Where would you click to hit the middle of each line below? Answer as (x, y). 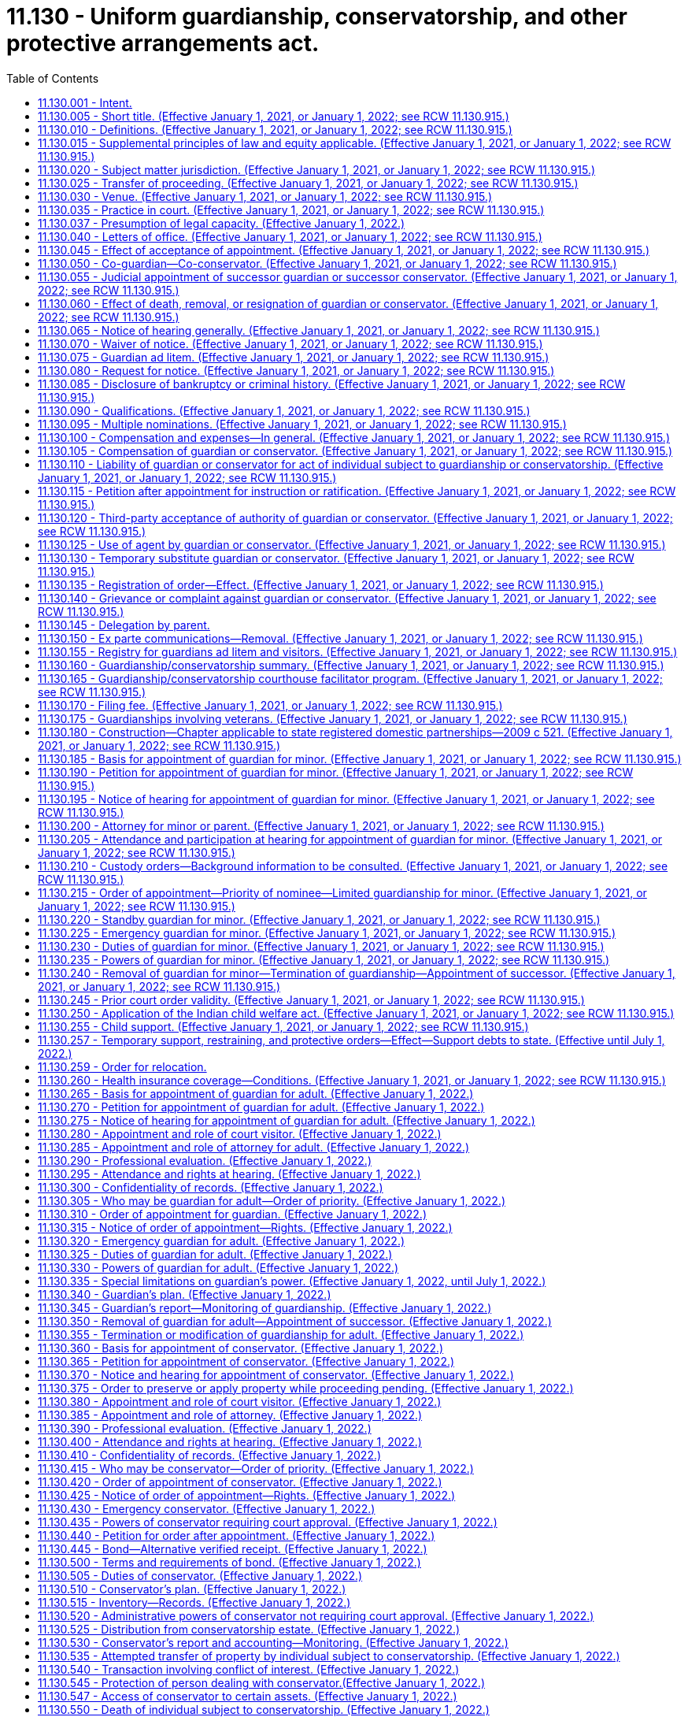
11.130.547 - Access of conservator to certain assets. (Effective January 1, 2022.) (248, 1696)
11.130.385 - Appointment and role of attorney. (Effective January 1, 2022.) (230, 1415)
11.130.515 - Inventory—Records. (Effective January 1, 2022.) (194, 1602)
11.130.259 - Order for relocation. (122, 1066)
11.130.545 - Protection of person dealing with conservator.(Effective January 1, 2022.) (262, 1682)
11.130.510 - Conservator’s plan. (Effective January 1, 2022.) (192, 1589)
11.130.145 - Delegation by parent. (124, 625)
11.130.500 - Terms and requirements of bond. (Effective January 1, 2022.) (229, 1562)
